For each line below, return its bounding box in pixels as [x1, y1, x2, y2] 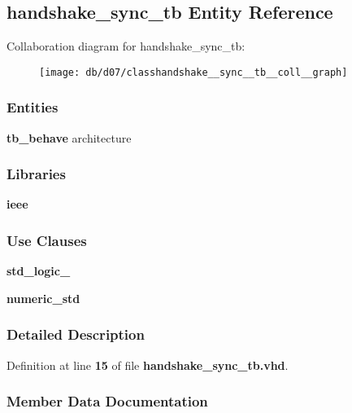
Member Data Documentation [7, 391, 208, 411]
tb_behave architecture [7, 129, 132, 146]
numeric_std [7, 289, 80, 306]
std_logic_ [7, 262, 71, 279]
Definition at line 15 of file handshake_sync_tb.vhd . [7, 356, 289, 373]
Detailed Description [7, 324, 145, 345]
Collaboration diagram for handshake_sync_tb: [7, 37, 246, 55]
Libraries [7, 164, 66, 184]
